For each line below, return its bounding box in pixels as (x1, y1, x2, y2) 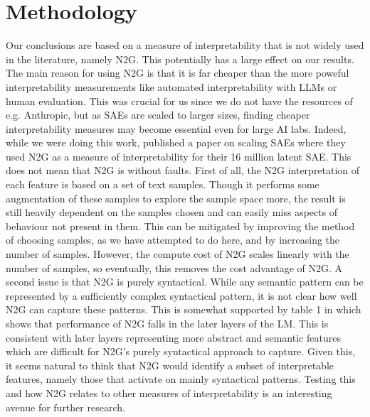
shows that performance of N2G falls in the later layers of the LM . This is (6, 316, 329, 330)
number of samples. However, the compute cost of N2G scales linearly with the (6, 247, 349, 261)
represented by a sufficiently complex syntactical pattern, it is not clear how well (6, 288, 357, 303)
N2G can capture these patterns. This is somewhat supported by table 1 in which (6, 302, 361, 317)
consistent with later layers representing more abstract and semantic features (6, 330, 341, 345)
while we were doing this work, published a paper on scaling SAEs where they (6, 135, 346, 150)
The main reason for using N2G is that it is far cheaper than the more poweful (6, 65, 349, 80)
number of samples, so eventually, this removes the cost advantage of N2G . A (6, 260, 343, 275)
